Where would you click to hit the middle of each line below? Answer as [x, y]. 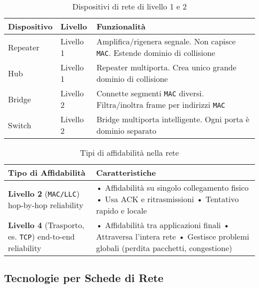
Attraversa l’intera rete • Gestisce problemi [173, 236]
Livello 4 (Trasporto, [46, 225]
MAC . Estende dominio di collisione [156, 53]
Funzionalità [121, 26]
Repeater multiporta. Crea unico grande [166, 67]
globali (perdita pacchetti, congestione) [164, 248]
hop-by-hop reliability [46, 205]
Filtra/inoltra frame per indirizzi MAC [161, 105]
